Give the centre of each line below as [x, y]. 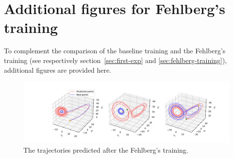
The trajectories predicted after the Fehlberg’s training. [106, 150]
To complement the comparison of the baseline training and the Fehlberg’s [115, 51]
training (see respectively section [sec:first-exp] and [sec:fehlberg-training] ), [116, 60]
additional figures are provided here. [58, 70]
